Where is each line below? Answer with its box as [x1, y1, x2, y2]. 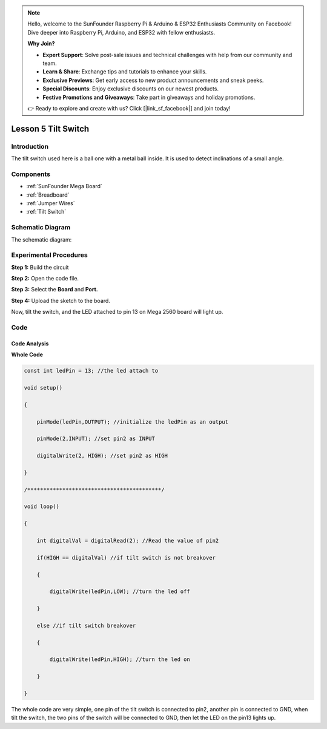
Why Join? [27, 40, 55, 47]
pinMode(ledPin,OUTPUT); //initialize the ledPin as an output [36, 418, 229, 425]
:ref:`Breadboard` [26, 191, 70, 198]
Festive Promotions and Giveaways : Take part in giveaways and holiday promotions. [42, 93, 256, 101]
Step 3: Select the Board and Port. [11, 286, 98, 293]
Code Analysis [11, 340, 49, 347]
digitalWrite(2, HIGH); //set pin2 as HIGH [36, 452, 168, 459]
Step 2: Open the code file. [11, 275, 79, 282]
